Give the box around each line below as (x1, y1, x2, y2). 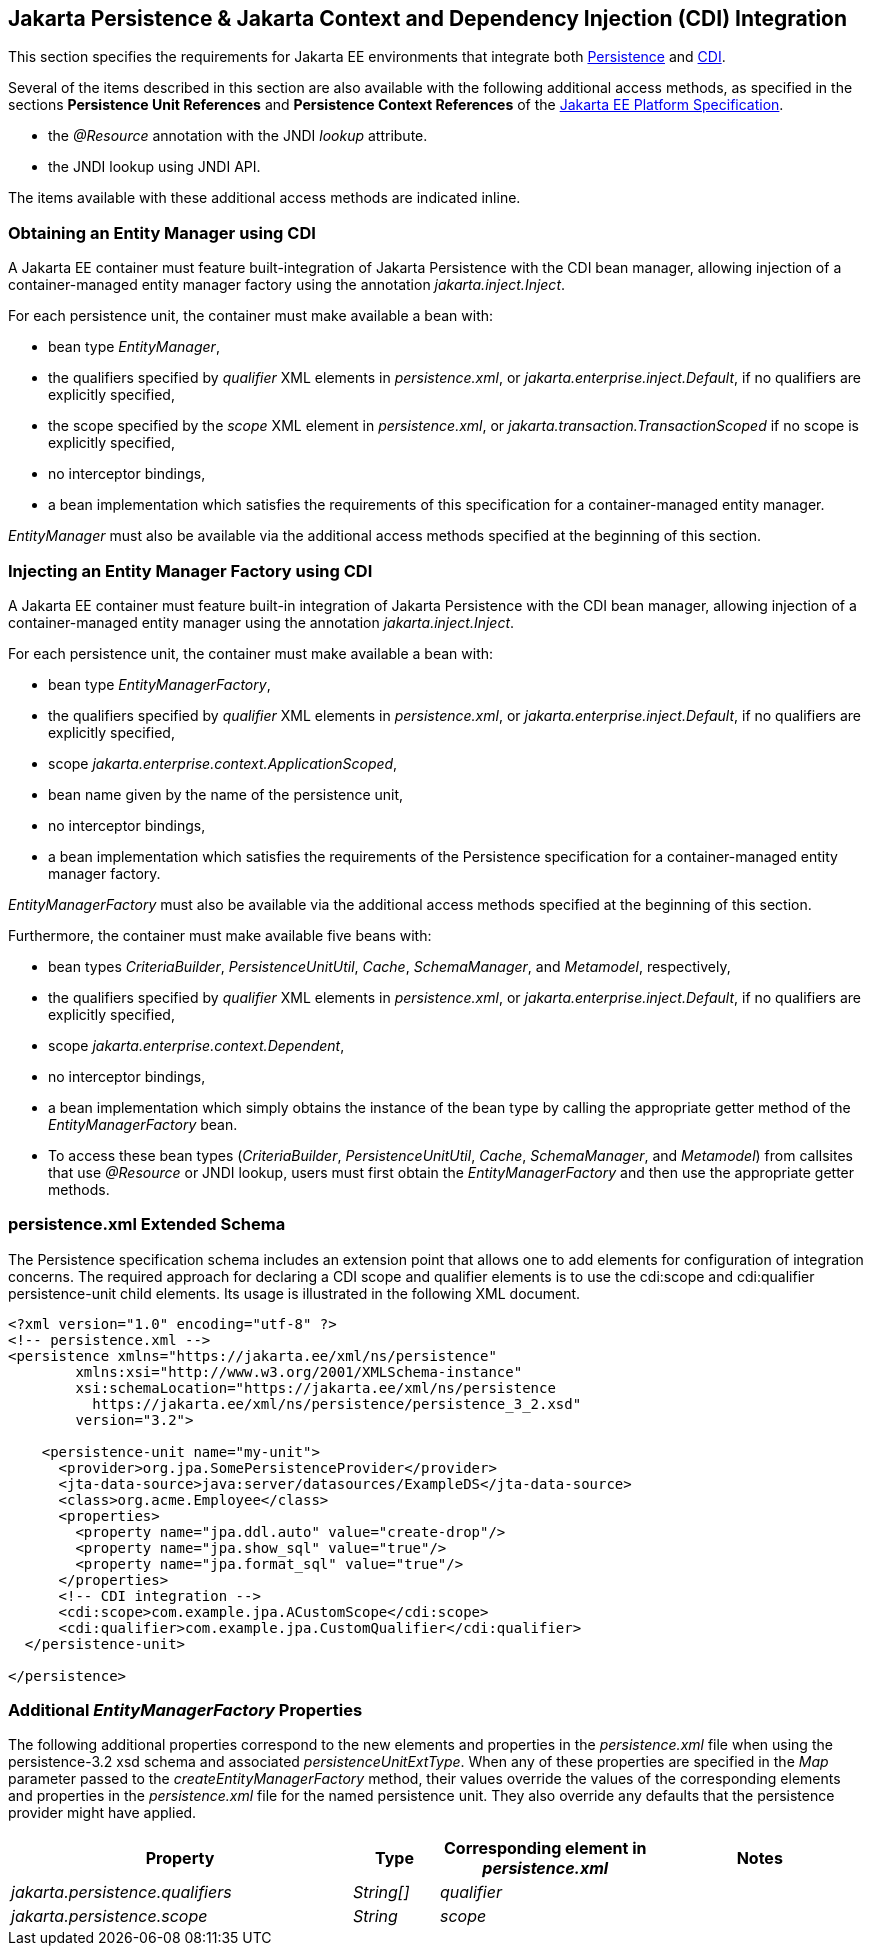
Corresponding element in (444, 1838, 647, 1859)
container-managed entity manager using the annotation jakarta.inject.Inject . (8, 613, 515, 631)
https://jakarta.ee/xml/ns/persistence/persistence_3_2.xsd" (92, 1395, 582, 1412)
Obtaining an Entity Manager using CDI (8, 222, 316, 243)
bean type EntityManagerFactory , (48, 675, 271, 693)
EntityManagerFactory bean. (48, 1115, 238, 1133)
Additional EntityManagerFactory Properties (8, 1700, 363, 1721)
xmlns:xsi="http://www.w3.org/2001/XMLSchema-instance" (75, 1363, 523, 1380)
